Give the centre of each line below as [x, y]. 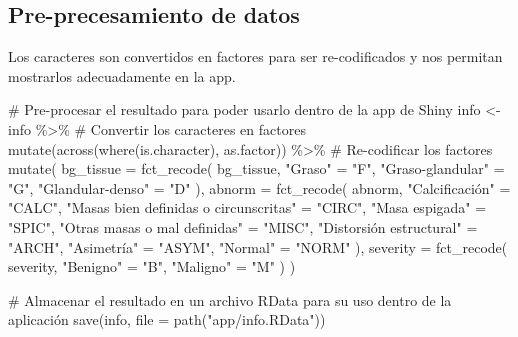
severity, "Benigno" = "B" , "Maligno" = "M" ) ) [152, 266]
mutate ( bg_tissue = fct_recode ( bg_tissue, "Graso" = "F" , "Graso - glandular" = [256, 168]
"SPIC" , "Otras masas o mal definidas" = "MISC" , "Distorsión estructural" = [243, 226]
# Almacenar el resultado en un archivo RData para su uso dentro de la [230, 299]
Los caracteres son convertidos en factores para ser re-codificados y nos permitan [255, 56]
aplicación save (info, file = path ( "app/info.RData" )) [167, 319]
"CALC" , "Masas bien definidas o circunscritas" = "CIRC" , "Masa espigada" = [247, 207]
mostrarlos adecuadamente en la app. [122, 75]
